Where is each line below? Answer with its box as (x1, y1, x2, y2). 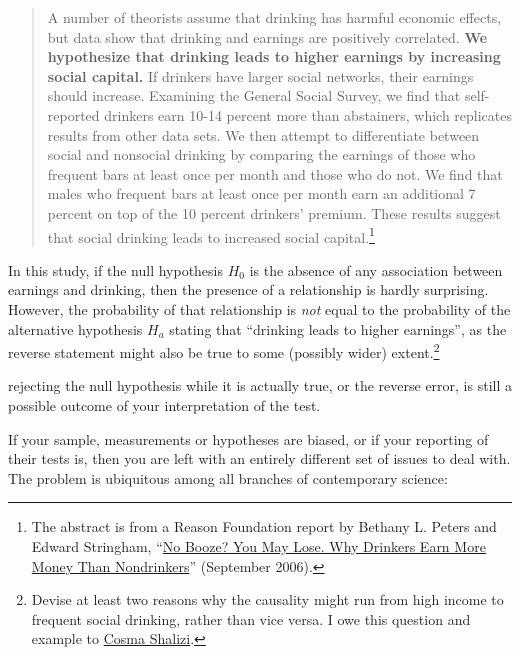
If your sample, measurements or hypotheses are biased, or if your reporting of (8, 428, 489, 449)
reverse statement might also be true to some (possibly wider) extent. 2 (8, 339, 440, 362)
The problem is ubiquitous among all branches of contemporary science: (8, 467, 448, 488)
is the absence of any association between (249, 259, 503, 280)
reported (47, 104, 100, 125)
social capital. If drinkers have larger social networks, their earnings (47, 65, 474, 86)
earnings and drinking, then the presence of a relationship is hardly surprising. (8, 279, 489, 300)
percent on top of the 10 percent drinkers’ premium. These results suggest (47, 202, 501, 223)
